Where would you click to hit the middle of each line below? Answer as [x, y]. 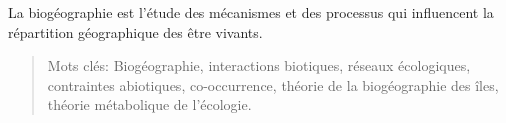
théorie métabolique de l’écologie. [149, 104]
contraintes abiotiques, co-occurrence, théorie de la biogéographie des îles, [273, 84]
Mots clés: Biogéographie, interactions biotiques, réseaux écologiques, [259, 65]
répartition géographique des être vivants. [135, 31]
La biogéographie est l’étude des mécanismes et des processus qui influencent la [251, 12]
